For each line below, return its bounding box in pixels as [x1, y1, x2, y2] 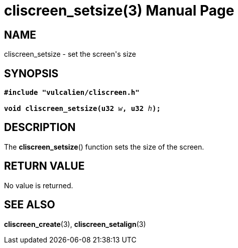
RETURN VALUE [4, 160, 85, 173]
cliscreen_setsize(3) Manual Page [4, 2, 234, 19]
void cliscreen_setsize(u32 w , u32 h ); [4, 104, 161, 113]
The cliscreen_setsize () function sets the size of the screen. [4, 142, 204, 151]
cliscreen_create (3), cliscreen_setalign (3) [4, 219, 146, 228]
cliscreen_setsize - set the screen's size [4, 50, 137, 59]
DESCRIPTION [4, 121, 76, 134]
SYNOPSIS [4, 67, 59, 80]
